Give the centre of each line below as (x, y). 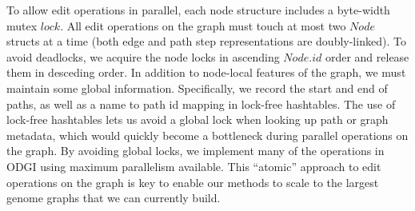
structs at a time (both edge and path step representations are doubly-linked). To (206, 41)
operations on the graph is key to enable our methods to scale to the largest (193, 182)
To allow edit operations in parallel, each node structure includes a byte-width (198, 10)
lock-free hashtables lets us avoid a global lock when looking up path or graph (198, 119)
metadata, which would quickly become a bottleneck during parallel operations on (207, 135)
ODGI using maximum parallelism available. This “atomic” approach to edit (194, 166)
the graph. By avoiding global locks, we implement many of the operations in (196, 151)
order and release (367, 56)
